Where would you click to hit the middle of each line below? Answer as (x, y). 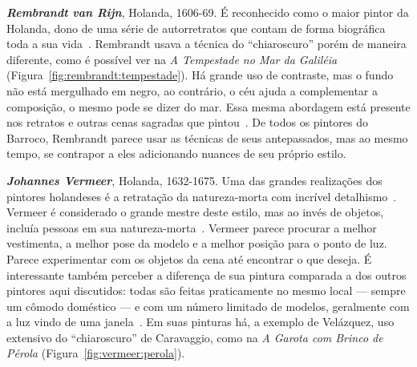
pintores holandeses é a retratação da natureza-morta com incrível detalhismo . (202, 196)
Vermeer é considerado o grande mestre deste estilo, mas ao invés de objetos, (195, 212)
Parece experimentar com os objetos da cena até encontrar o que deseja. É (189, 258)
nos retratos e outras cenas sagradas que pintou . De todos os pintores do (188, 122)
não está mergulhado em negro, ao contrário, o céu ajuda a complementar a (192, 90)
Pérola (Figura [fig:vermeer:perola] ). (96, 353)
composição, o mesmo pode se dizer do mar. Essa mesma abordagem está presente (208, 106)
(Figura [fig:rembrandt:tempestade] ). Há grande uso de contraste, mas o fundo (200, 75)
